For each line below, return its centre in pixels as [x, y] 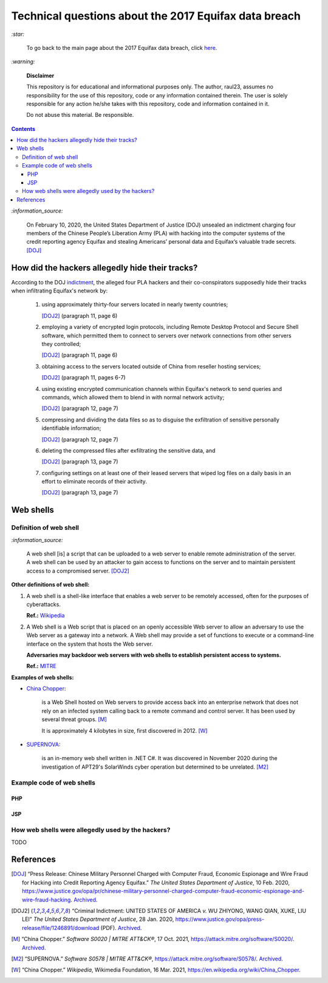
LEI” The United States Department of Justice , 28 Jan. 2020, [98, 919]
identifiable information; [71, 428]
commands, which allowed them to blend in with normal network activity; [133, 397]
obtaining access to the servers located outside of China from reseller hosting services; [151, 366]
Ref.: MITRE [42, 666]
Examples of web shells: [43, 677]
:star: [18, 34]
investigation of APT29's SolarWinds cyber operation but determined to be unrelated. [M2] [155, 767]
